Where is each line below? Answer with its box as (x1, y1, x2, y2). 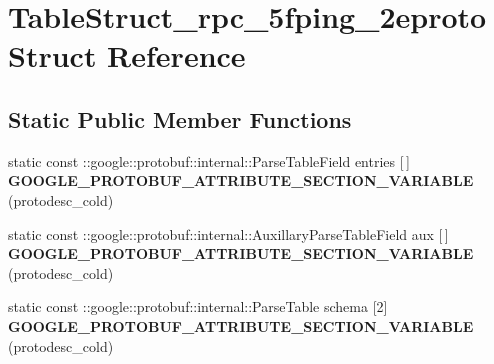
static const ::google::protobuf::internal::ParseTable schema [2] (8, 296, 388, 317)
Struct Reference (8, 35, 246, 76)
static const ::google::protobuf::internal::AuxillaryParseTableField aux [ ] (8, 223, 449, 244)
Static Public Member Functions (8, 103, 352, 134)
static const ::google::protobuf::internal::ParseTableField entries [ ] (8, 150, 410, 171)
